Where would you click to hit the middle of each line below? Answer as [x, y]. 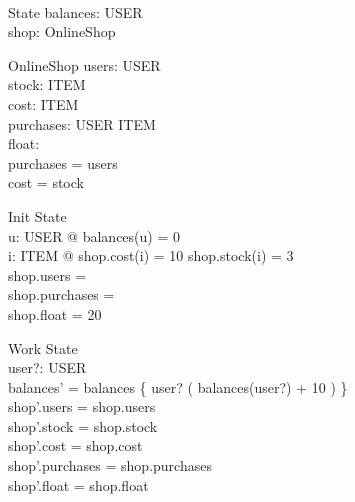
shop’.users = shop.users [82, 406]
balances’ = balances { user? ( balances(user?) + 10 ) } [178, 386]
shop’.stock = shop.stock [83, 425]
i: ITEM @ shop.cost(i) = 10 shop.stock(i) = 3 [151, 255]
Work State [43, 347]
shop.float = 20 [55, 313]
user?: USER [47, 367]
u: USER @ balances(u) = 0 [94, 235]
